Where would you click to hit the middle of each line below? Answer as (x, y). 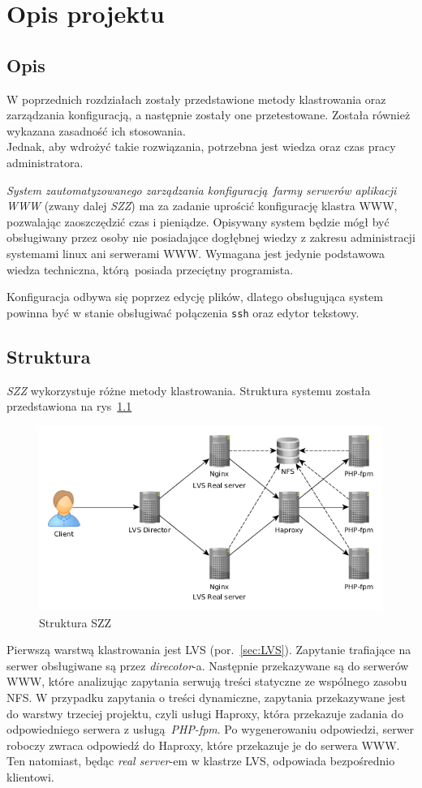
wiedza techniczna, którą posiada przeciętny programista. (150, 269)
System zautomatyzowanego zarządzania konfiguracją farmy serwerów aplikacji (202, 189)
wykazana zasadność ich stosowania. (96, 130)
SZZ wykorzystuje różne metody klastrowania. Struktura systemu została (189, 390)
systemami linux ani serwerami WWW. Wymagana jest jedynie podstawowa (196, 253)
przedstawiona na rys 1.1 (69, 406)
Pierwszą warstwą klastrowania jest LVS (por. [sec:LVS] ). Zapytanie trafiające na (209, 650)
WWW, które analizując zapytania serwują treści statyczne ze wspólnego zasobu (207, 681)
